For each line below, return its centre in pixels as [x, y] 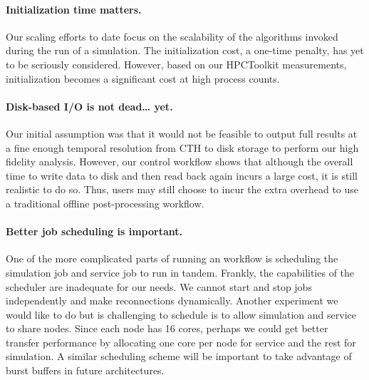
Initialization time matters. [74, 9]
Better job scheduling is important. [94, 231]
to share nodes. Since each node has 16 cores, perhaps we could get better [167, 328]
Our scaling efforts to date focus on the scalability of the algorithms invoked [172, 36]
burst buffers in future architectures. [85, 370]
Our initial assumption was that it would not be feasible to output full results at [182, 133]
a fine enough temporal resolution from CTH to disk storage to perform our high [182, 147]
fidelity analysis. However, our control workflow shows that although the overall [180, 161]
